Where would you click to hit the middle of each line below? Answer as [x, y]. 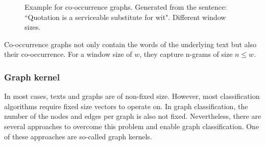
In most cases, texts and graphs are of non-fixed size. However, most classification [132, 96]
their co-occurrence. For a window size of [68, 54]
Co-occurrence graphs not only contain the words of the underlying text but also [130, 44]
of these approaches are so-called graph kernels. [78, 136]
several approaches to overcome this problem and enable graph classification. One [132, 126]
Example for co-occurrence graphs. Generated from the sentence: [126, 7]
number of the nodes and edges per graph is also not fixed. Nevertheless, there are [133, 116]
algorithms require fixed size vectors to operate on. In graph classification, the [126, 106]
